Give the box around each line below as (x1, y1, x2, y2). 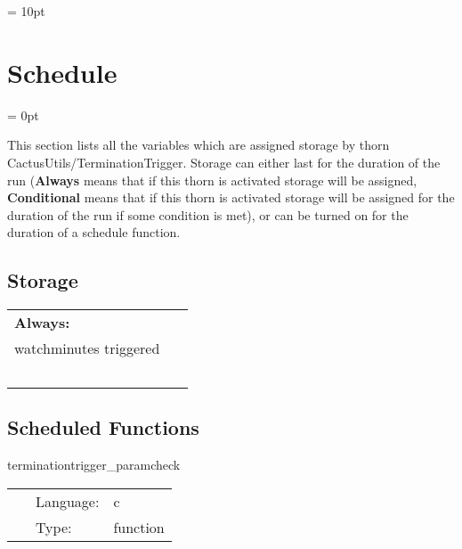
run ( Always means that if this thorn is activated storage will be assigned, (7, 170, 417, 189)
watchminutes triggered (14, 338, 160, 359)
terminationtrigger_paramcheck (7, 455, 181, 474)
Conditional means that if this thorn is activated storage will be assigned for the (7, 188, 455, 207)
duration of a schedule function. (7, 223, 181, 242)
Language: (36, 490, 100, 512)
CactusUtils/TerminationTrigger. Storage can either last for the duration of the (7, 152, 441, 171)
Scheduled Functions (7, 414, 199, 441)
